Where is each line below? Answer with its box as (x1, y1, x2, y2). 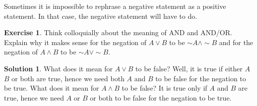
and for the (219, 37, 253, 47)
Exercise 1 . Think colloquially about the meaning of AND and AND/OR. (4, 27, 232, 38)
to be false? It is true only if (122, 83, 207, 93)
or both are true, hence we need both (11, 73, 125, 83)
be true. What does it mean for (4, 83, 99, 93)
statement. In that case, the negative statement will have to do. (4, 10, 197, 21)
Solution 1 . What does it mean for (4, 63, 113, 73)
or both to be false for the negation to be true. (90, 92, 232, 103)
